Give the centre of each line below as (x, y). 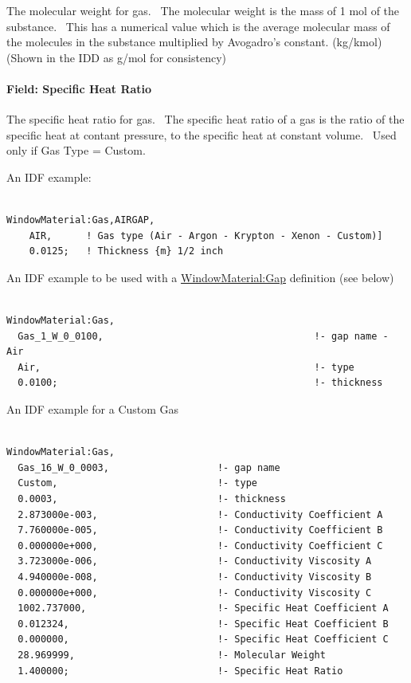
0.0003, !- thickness (152, 499)
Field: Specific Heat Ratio (79, 88)
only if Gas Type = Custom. (76, 150)
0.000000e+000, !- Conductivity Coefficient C (200, 546)
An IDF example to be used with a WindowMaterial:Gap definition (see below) (200, 277)
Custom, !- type (137, 483)
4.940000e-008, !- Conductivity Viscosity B (195, 577)
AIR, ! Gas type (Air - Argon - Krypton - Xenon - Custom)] (206, 236)
